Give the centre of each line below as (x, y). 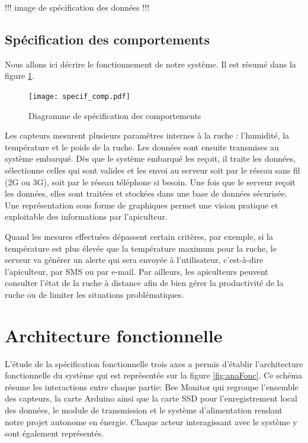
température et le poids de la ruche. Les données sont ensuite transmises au (142, 147)
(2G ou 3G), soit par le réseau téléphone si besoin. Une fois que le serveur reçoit (150, 182)
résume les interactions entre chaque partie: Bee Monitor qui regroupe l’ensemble (152, 386)
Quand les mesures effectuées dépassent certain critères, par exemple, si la (139, 236)
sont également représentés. (54, 433)
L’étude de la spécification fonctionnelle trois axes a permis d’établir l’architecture (154, 363)
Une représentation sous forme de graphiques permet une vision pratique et (142, 205)
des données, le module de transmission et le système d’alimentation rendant (144, 410)
